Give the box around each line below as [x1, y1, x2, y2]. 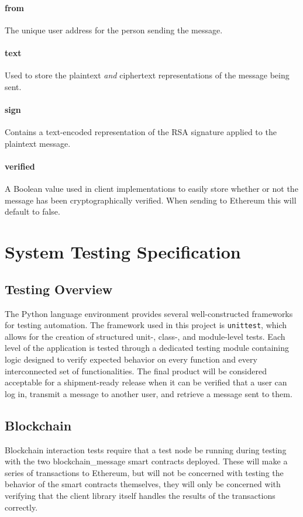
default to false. [5, 205, 60, 218]
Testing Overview [5, 280, 113, 298]
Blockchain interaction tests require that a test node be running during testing [5, 443, 287, 456]
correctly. [5, 501, 38, 513]
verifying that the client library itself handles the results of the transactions [5, 489, 276, 501]
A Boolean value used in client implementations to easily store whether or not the [5, 182, 298, 195]
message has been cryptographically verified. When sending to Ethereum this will [5, 194, 297, 206]
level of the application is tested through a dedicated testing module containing [5, 342, 290, 354]
